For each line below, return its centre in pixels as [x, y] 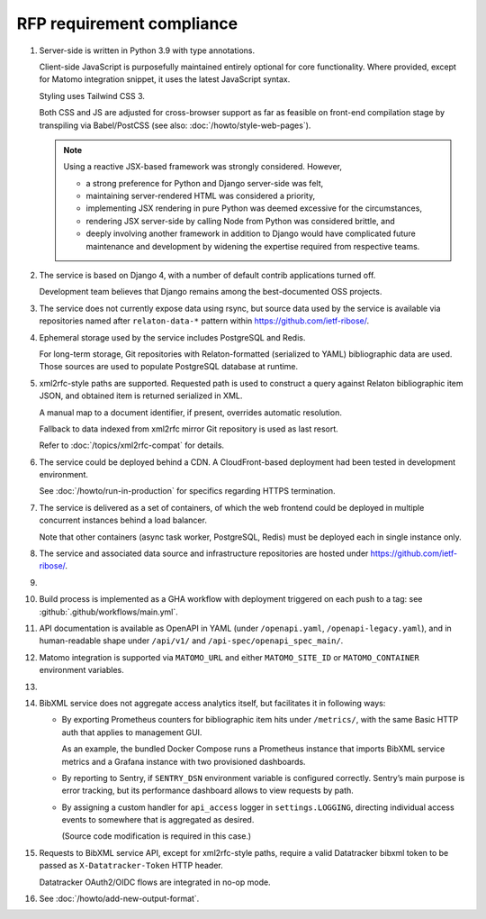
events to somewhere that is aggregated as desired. [158, 820]
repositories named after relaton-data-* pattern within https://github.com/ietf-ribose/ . [204, 321]
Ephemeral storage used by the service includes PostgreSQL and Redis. [172, 337]
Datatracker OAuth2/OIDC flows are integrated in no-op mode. [155, 882]
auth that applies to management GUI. [132, 732]
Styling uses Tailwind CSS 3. [92, 96]
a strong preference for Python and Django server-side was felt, [205, 183]
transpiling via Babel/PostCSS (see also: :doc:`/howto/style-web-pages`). [175, 125]
